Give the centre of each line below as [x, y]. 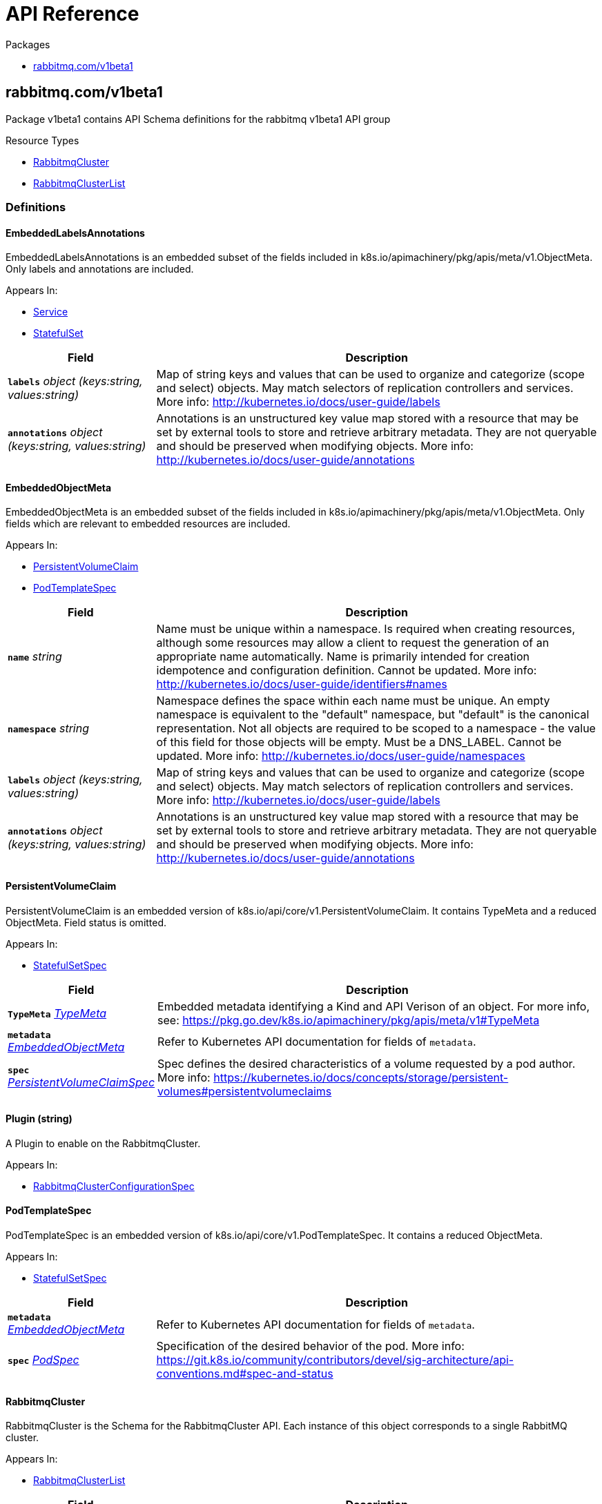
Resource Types [42, 140]
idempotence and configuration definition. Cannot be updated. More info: [347, 671]
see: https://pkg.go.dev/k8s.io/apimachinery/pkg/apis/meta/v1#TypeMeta [349, 1020]
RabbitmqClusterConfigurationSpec [114, 1186]
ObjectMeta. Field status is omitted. [86, 922]
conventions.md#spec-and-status [245, 1374]
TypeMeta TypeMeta [57, 1013]
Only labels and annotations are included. [100, 269]
